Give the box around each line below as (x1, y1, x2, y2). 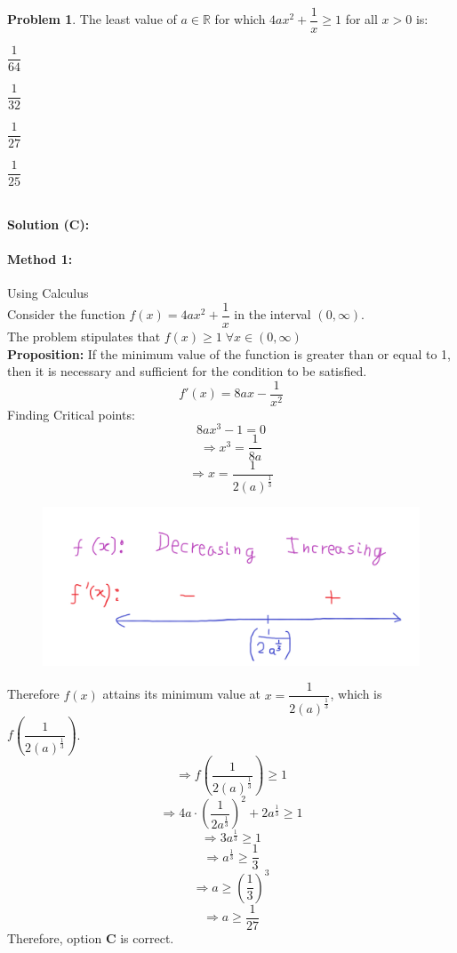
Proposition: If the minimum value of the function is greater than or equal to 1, (7, 344, 451, 363)
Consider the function (7, 305, 125, 324)
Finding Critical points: (7, 404, 135, 423)
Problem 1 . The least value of (7, 10, 177, 28)
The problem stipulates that (7, 326, 161, 345)
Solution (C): (7, 214, 90, 233)
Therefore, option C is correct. (7, 928, 174, 947)
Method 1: (7, 250, 73, 268)
